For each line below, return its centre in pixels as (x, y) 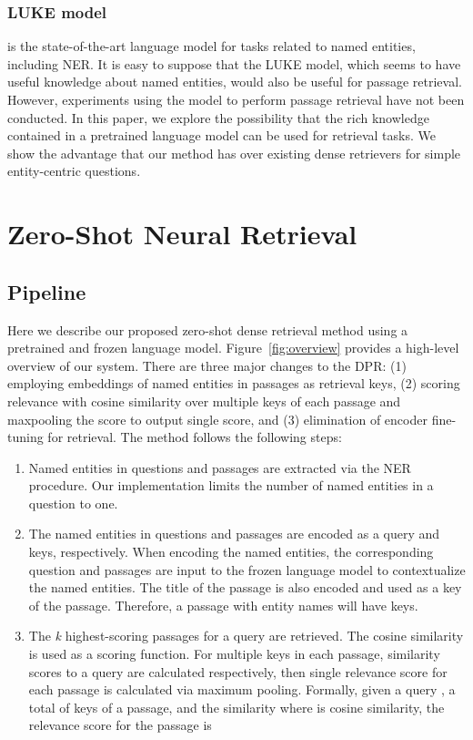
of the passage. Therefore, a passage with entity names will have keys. (223, 605)
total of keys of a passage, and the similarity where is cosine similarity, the (236, 707)
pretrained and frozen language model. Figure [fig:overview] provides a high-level (233, 348)
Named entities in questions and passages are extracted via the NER (220, 467)
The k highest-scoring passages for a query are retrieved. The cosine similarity (246, 636)
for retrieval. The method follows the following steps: (195, 437)
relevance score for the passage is (120, 725)
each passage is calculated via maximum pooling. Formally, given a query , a (242, 689)
